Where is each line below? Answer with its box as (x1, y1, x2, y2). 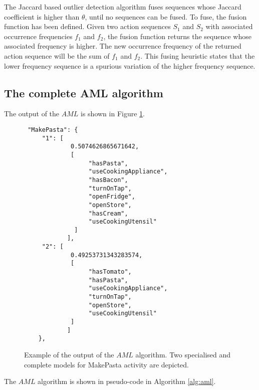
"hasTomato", (88, 268, 132, 276)
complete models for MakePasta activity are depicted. (24, 359, 189, 369)
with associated (205, 21, 253, 32)
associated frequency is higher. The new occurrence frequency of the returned (4, 41, 241, 51)
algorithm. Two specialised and (135, 349, 231, 360)
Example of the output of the (24, 349, 114, 360)
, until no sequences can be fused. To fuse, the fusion (85, 11, 247, 22)
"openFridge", (88, 193, 135, 201)
